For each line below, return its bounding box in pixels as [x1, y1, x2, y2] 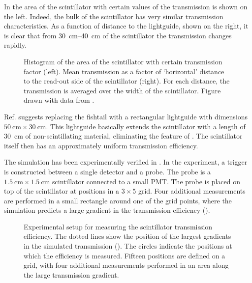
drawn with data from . [24, 95, 94, 105]
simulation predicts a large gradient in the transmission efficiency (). [4, 205, 210, 215]
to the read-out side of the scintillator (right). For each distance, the [24, 76, 230, 86]
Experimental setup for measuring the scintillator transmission [24, 221, 213, 231]
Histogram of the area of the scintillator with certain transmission [24, 56, 222, 66]
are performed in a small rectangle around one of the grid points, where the [4, 195, 232, 205]
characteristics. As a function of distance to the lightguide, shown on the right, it [4, 21, 249, 31]
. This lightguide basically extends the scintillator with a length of [46, 121, 246, 131]
